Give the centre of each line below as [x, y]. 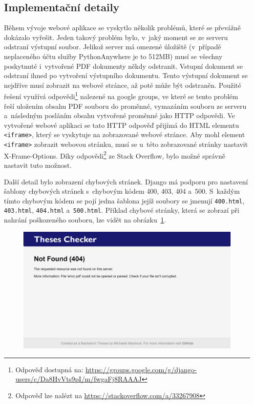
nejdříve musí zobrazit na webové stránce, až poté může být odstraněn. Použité [123, 85]
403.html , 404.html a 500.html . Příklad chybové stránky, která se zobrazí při [122, 210]
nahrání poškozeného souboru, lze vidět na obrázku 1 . [85, 220]
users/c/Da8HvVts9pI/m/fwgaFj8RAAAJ [78, 379]
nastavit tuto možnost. [38, 165]
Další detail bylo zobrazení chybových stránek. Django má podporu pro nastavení [126, 181]
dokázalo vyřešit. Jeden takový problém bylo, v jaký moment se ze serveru [116, 37]
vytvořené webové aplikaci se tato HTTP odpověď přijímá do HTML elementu [122, 125]
